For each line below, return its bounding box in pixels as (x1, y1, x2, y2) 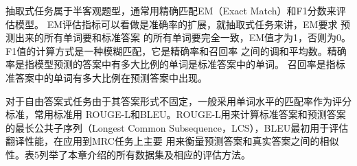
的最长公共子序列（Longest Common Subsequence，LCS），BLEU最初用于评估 (5, 120, 349, 134)
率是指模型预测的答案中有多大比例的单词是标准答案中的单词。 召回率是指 (5, 57, 336, 71)
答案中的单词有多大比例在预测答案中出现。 (14, 70, 207, 84)
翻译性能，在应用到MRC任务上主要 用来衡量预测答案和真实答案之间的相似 (5, 134, 339, 148)
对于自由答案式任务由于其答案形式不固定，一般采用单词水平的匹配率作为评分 (5, 93, 352, 108)
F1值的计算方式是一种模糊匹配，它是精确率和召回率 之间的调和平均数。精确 (5, 43, 347, 58)
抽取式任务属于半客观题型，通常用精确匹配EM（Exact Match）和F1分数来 (5, 3, 336, 17)
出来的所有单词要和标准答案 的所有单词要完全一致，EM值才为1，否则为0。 (14, 30, 352, 45)
